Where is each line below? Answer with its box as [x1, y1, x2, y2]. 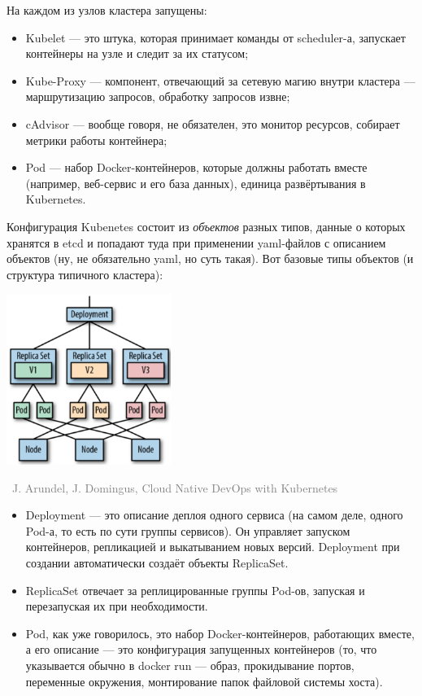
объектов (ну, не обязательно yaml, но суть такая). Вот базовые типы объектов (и [7, 250, 414, 267]
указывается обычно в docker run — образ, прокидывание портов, [25, 656, 355, 673]
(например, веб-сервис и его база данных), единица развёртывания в [25, 174, 366, 191]
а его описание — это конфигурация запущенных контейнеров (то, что [25, 641, 377, 658]
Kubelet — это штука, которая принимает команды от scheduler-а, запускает [25, 28, 406, 46]
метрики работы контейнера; [25, 131, 167, 148]
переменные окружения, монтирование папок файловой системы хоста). [25, 672, 383, 689]
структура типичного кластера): [7, 265, 163, 282]
